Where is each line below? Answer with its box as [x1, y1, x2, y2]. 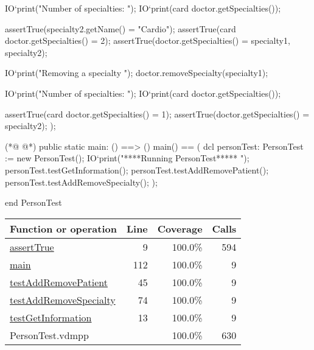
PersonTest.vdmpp [10, 327, 89, 342]
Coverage [157, 221, 203, 236]
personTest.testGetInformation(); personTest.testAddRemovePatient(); [5, 163, 269, 176]
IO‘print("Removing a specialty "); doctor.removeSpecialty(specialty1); [5, 66, 268, 79]
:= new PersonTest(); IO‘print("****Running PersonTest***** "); [5, 152, 249, 164]
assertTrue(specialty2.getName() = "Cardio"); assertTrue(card [5, 22, 236, 35]
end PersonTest [5, 196, 62, 209]
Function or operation [10, 221, 117, 236]
